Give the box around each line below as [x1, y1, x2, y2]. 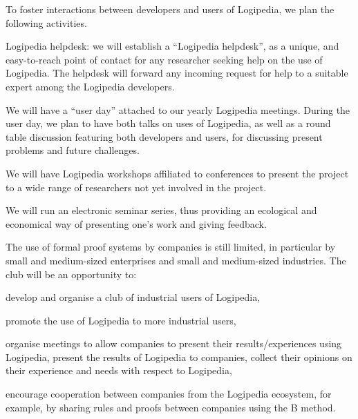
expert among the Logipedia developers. [6, 79, 175, 93]
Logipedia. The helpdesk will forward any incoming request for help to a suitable [6, 66, 348, 80]
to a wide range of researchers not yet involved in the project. [6, 179, 267, 194]
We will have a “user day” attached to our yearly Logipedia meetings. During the [6, 102, 350, 117]
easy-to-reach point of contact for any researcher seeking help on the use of [6, 52, 323, 66]
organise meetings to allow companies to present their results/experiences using [6, 336, 342, 351]
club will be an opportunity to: [6, 266, 137, 281]
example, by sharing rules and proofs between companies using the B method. [6, 400, 336, 414]
